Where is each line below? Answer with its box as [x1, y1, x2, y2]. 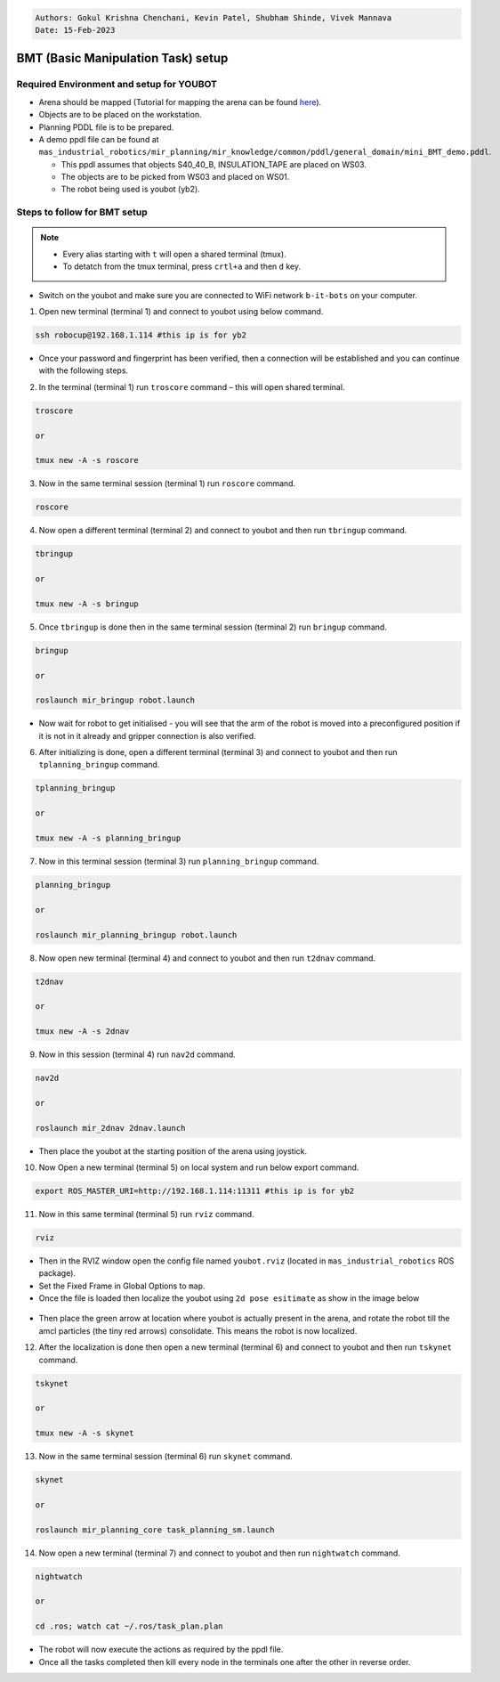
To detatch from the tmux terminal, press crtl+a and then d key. [62, 261, 302, 272]
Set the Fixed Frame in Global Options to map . [38, 1280, 206, 1291]
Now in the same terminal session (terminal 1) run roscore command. [38, 478, 296, 489]
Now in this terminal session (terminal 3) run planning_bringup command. [38, 856, 319, 866]
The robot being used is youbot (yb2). [60, 183, 200, 195]
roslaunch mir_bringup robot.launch [35, 695, 196, 705]
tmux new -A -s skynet [35, 1428, 134, 1438]
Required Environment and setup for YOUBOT [16, 78, 218, 91]
